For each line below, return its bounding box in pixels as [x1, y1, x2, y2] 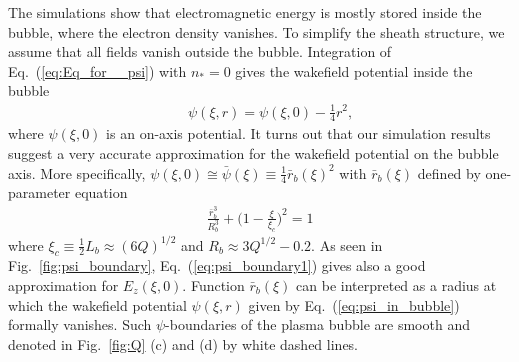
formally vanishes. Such [8, 314, 152, 335]
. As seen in [311, 234, 383, 255]
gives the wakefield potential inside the [235, 60, 473, 81]
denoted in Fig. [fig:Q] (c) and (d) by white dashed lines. [8, 333, 359, 354]
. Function [182, 275, 245, 295]
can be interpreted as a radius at [296, 275, 497, 295]
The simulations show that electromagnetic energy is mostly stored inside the [8, 2, 482, 22]
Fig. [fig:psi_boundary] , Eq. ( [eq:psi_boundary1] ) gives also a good [8, 255, 426, 276]
